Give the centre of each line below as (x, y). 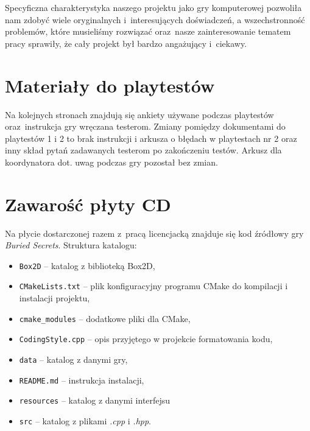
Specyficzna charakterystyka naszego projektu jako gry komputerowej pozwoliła (153, 7)
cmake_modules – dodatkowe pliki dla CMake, (105, 318)
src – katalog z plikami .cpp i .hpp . (85, 420)
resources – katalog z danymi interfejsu (95, 400)
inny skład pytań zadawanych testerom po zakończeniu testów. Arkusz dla (143, 150)
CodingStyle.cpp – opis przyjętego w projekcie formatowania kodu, (146, 339)
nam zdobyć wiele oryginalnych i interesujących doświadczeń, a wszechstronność (155, 19)
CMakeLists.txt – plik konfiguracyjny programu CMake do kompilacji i (153, 286)
